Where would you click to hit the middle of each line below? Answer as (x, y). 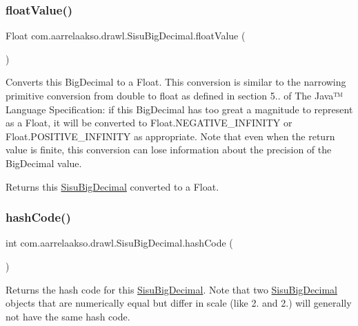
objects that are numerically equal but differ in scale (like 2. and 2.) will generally (179, 303)
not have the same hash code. (68, 316)
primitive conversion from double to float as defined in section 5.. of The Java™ (175, 95)
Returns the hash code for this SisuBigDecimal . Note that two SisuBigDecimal (171, 289)
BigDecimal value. (44, 163)
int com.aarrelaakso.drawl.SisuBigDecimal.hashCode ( (119, 243)
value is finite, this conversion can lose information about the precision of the (169, 150)
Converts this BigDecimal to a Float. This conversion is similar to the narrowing (176, 82)
